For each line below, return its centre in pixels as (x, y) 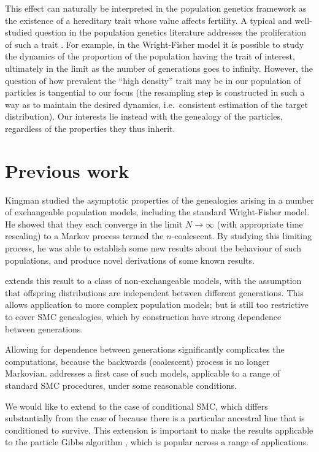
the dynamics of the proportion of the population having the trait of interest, (150, 56)
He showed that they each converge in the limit (94, 224)
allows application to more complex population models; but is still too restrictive (157, 305)
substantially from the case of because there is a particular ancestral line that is (155, 418)
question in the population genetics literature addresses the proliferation (171, 32)
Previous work (67, 170)
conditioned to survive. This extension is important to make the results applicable (159, 430)
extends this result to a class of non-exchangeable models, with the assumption (153, 281)
